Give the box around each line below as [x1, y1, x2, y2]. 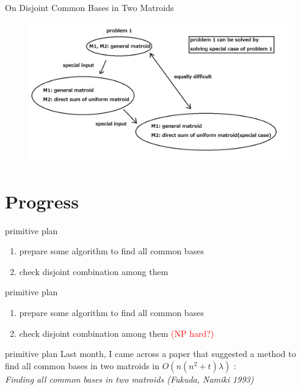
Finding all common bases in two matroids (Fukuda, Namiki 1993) [5, 372, 254, 385]
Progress [5, 188, 79, 213]
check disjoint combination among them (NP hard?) [19, 326, 214, 339]
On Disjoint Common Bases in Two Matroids [5, 1, 174, 13]
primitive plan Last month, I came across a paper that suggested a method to [5, 347, 296, 360]
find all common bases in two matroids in [5, 359, 160, 372]
